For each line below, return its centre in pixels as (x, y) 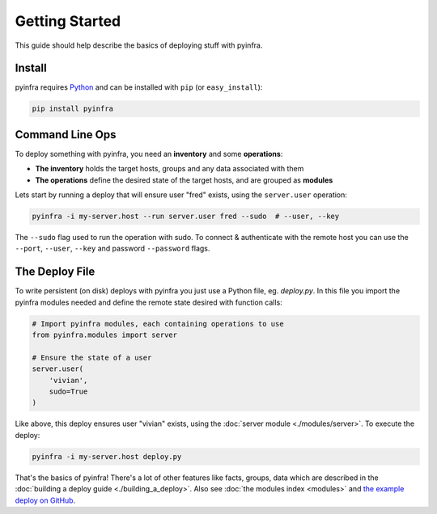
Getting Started (68, 21)
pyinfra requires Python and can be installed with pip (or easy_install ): (139, 87)
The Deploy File (55, 272)
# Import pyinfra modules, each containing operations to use (158, 324)
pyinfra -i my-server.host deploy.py (107, 456)
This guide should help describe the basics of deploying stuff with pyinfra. (139, 45)
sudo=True (68, 392)
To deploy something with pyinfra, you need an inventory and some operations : (149, 154)
